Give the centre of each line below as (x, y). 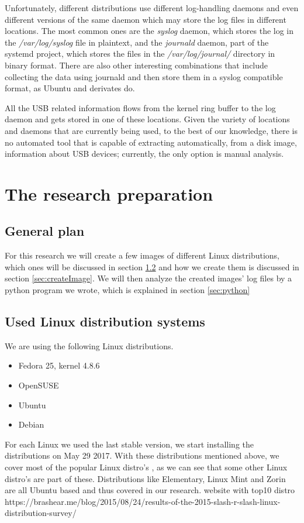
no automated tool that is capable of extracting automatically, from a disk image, (151, 142)
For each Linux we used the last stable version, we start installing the (129, 444)
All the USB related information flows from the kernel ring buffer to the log (140, 107)
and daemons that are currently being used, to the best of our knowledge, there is (151, 130)
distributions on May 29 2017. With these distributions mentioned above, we (142, 455)
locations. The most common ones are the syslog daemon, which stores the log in (149, 31)
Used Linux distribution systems (105, 321)
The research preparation (109, 193)
